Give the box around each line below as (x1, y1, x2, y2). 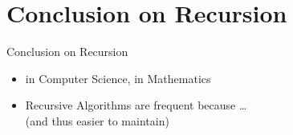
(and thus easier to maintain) (25, 112, 169, 129)
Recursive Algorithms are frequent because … (25, 97, 247, 113)
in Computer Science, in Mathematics (25, 69, 211, 86)
